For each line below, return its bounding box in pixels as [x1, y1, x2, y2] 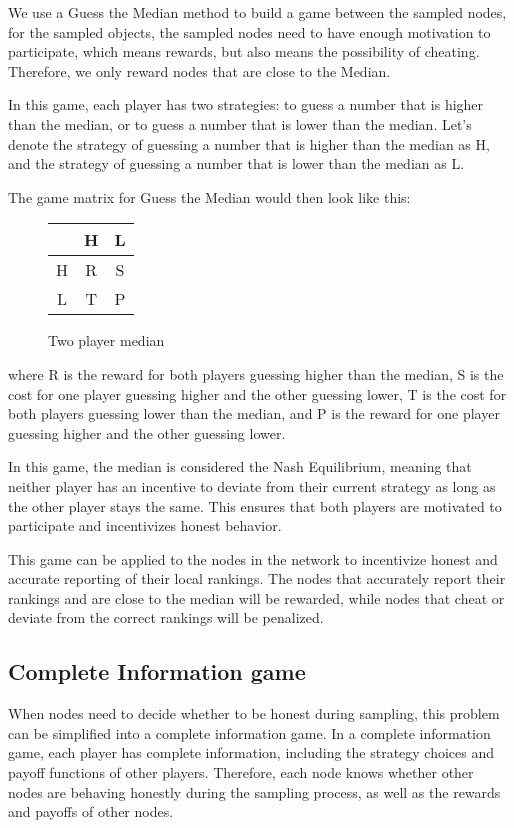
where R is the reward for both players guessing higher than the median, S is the [8, 363, 504, 384]
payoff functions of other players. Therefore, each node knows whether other [8, 762, 474, 783]
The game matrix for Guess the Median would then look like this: [8, 186, 411, 207]
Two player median [48, 330, 165, 351]
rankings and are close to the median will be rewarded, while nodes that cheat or [8, 587, 505, 608]
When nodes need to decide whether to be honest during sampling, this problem [8, 703, 500, 724]
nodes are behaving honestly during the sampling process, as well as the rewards [8, 781, 501, 802]
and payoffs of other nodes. [8, 801, 174, 822]
